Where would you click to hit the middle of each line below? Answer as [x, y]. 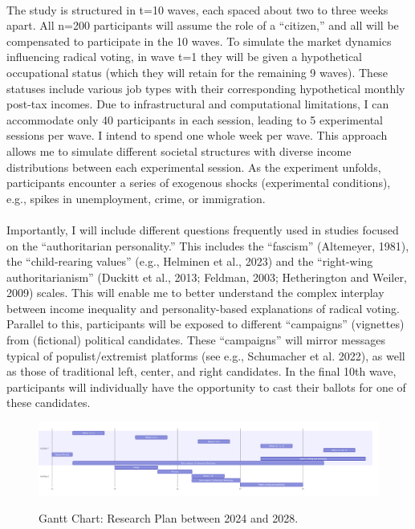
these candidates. [49, 403]
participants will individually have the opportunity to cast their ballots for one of [206, 387]
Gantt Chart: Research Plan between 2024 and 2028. [169, 518]
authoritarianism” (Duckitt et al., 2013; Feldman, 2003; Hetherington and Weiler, [207, 277]
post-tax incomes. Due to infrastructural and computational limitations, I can [198, 104]
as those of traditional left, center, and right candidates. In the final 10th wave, [201, 371]
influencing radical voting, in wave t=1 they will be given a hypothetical [185, 57]
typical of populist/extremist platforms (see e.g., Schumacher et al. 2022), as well [206, 355]
